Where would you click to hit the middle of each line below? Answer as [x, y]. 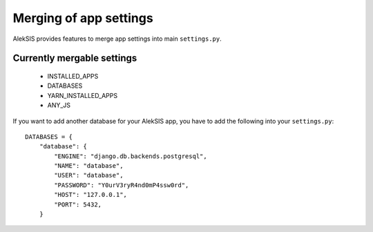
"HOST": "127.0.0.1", [91, 195]
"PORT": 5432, [78, 204]
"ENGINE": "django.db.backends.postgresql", [131, 156]
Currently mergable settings [75, 58]
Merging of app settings [83, 18]
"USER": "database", [89, 175]
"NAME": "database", [89, 166]
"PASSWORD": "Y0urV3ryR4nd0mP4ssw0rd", [122, 185]
